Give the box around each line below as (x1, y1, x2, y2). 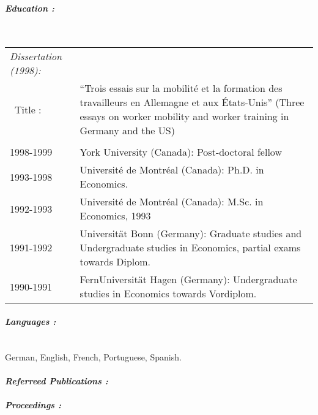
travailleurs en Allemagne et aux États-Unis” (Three (79, 95, 305, 110)
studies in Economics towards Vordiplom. (79, 286, 257, 301)
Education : (5, 1, 54, 14)
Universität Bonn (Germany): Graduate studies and (79, 226, 302, 241)
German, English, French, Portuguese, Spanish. (5, 350, 182, 363)
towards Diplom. (79, 254, 151, 269)
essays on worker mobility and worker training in (79, 109, 289, 124)
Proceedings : (5, 398, 61, 411)
